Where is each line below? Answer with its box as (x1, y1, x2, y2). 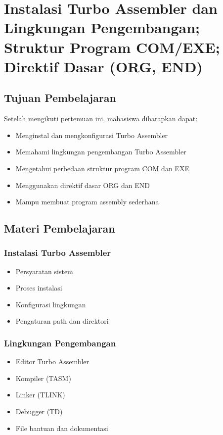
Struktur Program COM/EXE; (4, 37, 220, 57)
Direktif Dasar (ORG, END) (4, 56, 203, 76)
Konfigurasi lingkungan (15, 299, 86, 309)
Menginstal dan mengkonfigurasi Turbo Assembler (15, 130, 168, 140)
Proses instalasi (15, 283, 62, 293)
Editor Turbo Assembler (15, 356, 89, 367)
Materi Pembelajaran (4, 221, 115, 236)
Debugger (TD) (15, 406, 63, 417)
